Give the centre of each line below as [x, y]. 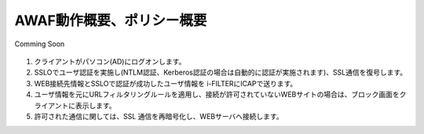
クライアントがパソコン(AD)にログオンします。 [110, 61]
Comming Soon [40, 44]
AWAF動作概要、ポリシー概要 [111, 20]
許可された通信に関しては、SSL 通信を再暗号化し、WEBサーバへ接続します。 [159, 116]
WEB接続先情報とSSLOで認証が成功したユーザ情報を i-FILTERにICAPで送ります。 [166, 83]
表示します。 [96, 105]
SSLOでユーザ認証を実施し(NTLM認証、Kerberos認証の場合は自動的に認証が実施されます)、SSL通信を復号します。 [221, 72]
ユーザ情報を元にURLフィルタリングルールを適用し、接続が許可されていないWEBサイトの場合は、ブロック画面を [217, 95]
